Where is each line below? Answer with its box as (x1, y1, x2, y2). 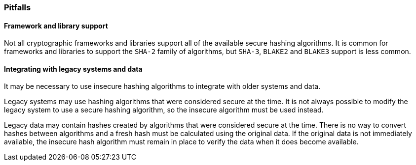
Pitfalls (4, 2, 31, 12)
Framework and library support (4, 21, 108, 30)
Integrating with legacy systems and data (4, 64, 143, 73)
